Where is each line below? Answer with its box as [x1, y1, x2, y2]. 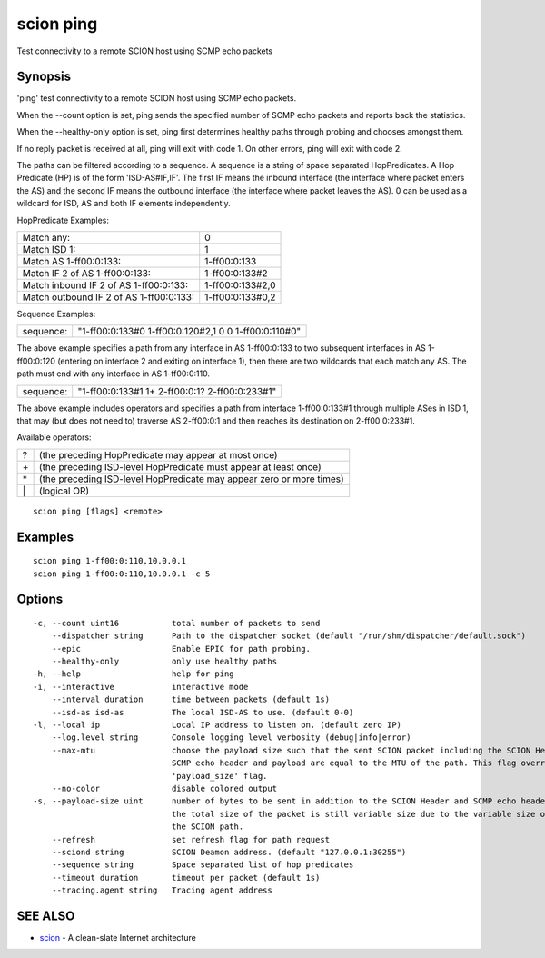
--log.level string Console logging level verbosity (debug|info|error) [51, 733, 411, 743]
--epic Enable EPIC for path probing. [51, 644, 311, 654]
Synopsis [16, 69, 72, 85]
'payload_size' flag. [171, 771, 268, 781]
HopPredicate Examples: [16, 215, 109, 225]
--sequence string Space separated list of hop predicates [51, 860, 354, 870]
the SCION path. [171, 822, 244, 832]
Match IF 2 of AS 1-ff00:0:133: [22, 266, 152, 279]
